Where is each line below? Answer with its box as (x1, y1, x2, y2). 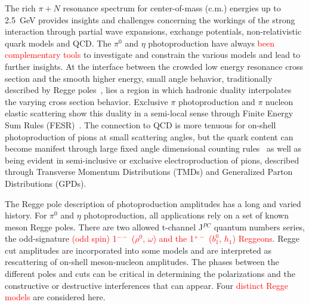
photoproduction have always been (148, 36, 275, 49)
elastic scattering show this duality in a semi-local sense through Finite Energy (5, 107, 293, 119)
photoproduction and (178, 95, 255, 107)
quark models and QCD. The (5, 36, 112, 49)
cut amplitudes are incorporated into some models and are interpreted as (5, 244, 271, 256)
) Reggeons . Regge (232, 232, 299, 245)
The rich (5, 2, 36, 14)
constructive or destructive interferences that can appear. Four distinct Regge (5, 279, 289, 291)
